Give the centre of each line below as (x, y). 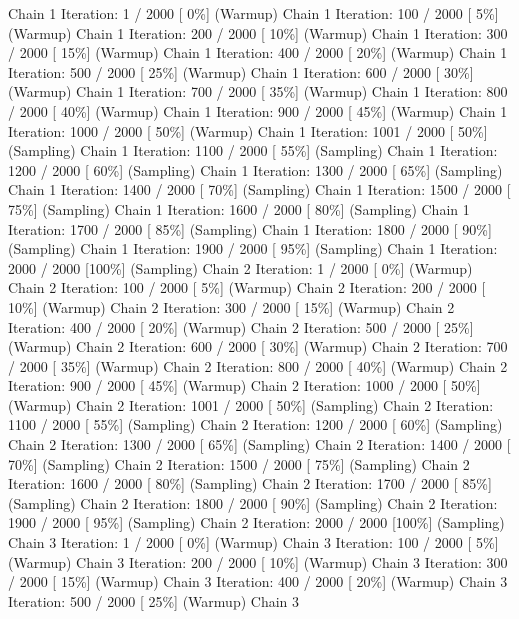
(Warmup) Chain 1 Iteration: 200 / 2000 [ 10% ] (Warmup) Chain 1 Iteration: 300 (258, 32)
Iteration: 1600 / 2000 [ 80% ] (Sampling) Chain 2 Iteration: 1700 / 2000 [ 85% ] (250, 483)
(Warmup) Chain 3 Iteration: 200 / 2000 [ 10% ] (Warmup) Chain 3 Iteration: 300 (258, 561)
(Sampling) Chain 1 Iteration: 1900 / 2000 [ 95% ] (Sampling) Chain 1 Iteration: (253, 248)
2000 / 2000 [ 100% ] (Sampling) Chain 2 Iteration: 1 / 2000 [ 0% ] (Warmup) (240, 267)
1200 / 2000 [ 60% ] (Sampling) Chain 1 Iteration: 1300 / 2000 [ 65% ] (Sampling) (255, 169)
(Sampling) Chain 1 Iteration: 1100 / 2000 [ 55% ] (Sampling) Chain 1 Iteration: (253, 150)
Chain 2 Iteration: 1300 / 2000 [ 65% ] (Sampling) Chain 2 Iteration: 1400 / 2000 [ (259, 444)
